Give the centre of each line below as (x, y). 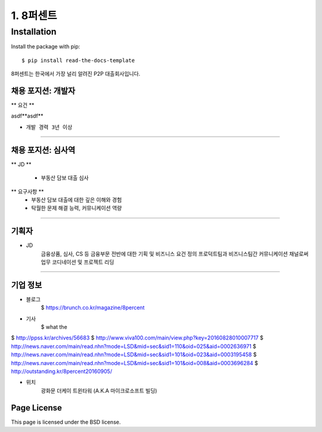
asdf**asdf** (27, 116)
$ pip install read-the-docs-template (78, 60)
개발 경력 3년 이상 (49, 127)
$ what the (54, 327)
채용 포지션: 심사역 (43, 150)
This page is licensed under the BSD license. (66, 422)
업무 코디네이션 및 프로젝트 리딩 (78, 262)
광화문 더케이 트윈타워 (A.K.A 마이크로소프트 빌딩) (99, 390)
